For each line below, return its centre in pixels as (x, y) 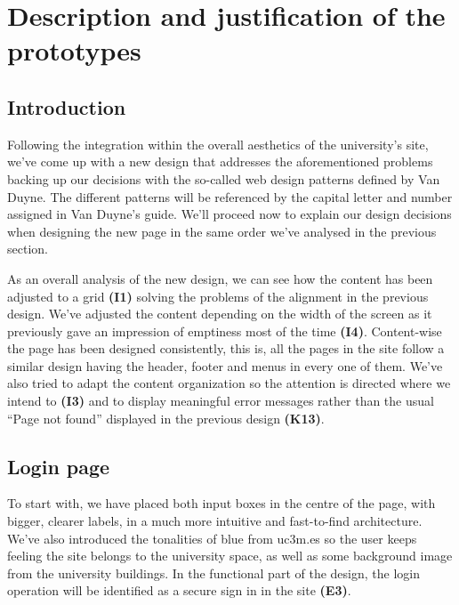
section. (28, 249)
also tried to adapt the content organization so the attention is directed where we (229, 383)
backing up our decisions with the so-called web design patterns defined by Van (224, 178)
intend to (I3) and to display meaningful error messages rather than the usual (221, 401)
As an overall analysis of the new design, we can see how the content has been (220, 278)
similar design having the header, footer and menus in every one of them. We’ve (225, 365)
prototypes (74, 50)
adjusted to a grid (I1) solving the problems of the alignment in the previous (218, 296)
